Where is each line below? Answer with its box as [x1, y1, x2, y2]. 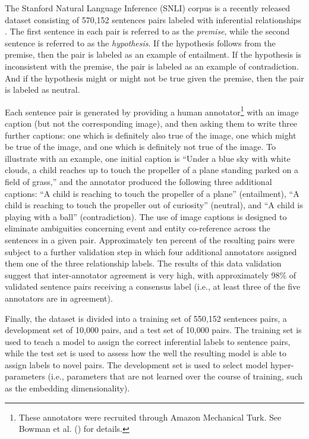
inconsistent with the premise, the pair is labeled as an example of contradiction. [5, 59, 299, 72]
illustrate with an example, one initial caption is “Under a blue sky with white [5, 152, 291, 164]
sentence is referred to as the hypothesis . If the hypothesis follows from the [5, 36, 276, 49]
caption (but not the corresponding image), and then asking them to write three [5, 117, 297, 129]
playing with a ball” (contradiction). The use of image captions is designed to [5, 210, 287, 222]
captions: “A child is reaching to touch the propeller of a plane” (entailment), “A [5, 187, 299, 199]
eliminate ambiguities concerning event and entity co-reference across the [5, 222, 270, 234]
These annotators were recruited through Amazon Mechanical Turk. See [18, 410, 282, 423]
